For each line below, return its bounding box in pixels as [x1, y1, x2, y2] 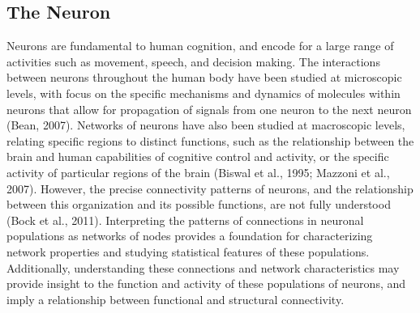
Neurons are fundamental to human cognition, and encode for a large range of [6, 37, 394, 54]
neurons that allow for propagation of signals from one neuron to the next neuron [6, 100, 412, 117]
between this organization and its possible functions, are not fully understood [6, 196, 391, 213]
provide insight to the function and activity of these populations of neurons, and [6, 275, 406, 292]
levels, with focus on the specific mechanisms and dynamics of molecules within [6, 84, 401, 101]
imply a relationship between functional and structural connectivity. [6, 290, 345, 307]
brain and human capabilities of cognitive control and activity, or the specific [6, 148, 389, 165]
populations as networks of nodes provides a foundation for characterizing [6, 227, 373, 244]
